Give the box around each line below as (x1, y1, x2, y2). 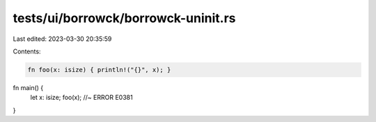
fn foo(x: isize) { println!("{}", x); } (27, 66, 171, 73)
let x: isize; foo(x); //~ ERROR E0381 (30, 94, 133, 102)
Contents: (13, 47, 41, 55)
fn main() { (13, 83, 44, 91)
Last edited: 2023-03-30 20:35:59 (13, 35, 112, 43)
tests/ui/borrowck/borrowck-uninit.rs (13, 10, 236, 26)
